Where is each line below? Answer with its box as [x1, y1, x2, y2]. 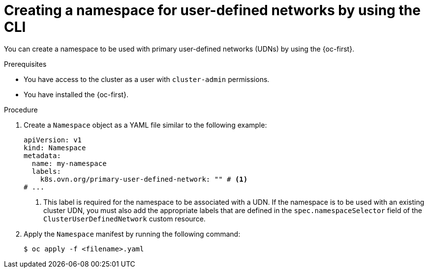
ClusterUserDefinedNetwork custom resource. [43, 214, 206, 223]
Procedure [4, 105, 38, 114]
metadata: [24, 151, 61, 160]
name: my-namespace [31, 159, 107, 167]
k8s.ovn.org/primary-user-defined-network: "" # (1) [40, 175, 248, 183]
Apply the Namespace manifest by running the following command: [24, 229, 241, 238]
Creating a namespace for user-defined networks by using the [4, 2, 421, 19]
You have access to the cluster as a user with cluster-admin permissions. [24, 75, 270, 83]
